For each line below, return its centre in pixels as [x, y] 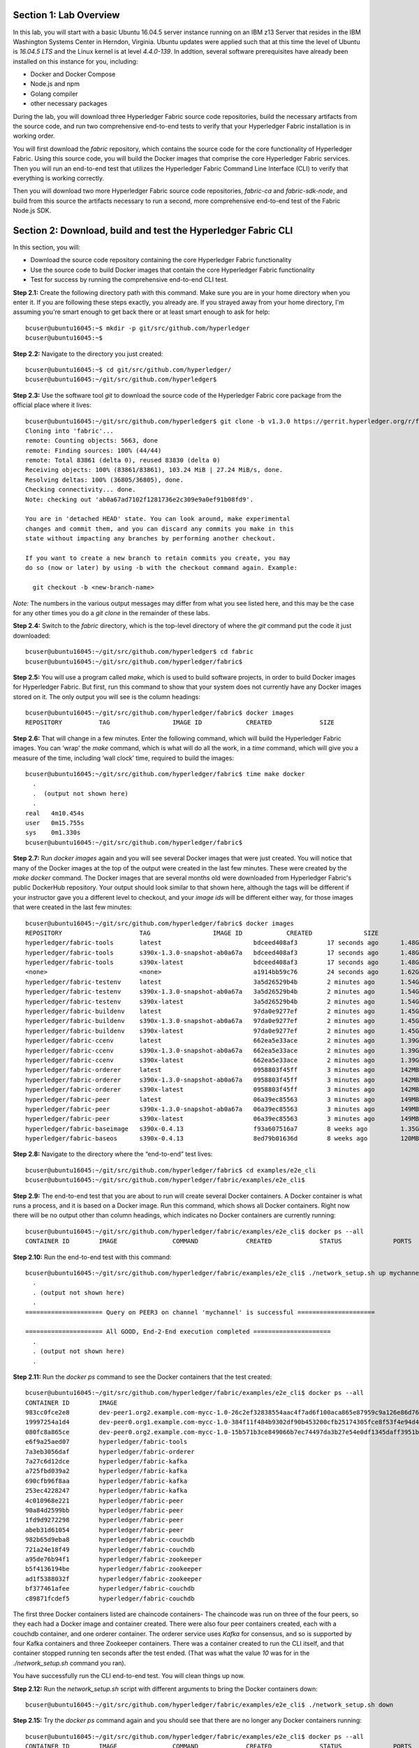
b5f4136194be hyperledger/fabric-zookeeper [114, 1569]
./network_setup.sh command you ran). [69, 1663]
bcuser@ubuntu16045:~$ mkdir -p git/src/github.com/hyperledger [138, 328]
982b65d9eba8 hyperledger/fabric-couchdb [110, 1540]
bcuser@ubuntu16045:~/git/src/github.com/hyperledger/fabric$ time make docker [165, 774]
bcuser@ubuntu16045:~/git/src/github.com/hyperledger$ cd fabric [140, 652]
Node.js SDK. [32, 210]
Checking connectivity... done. [81, 490]
